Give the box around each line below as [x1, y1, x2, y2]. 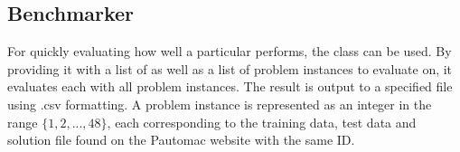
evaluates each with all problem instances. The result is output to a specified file [7, 77, 453, 96]
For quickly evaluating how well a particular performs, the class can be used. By [7, 42, 452, 61]
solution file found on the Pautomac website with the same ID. [7, 130, 355, 149]
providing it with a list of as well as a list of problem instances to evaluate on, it [7, 59, 453, 78]
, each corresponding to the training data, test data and [107, 112, 417, 131]
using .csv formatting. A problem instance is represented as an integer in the [7, 94, 432, 113]
